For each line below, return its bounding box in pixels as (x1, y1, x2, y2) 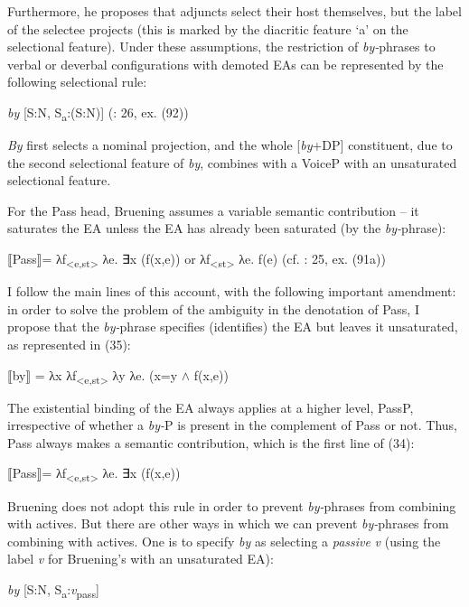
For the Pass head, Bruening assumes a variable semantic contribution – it (7, 201, 419, 219)
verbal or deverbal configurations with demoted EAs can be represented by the (7, 54, 444, 73)
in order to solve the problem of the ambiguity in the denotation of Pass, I (7, 299, 419, 318)
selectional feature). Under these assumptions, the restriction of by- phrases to (7, 37, 436, 56)
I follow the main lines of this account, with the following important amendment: (7, 282, 456, 301)
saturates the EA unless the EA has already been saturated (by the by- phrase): (7, 219, 446, 238)
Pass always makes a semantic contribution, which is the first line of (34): (7, 433, 415, 452)
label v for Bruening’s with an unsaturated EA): (7, 549, 274, 568)
